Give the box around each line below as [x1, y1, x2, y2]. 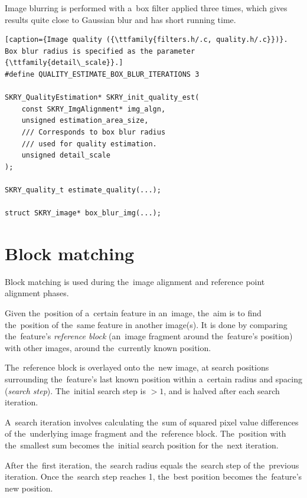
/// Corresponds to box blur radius [21, 127, 166, 136]
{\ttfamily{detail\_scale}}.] [5, 58, 123, 67]
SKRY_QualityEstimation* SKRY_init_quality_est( [5, 93, 200, 102]
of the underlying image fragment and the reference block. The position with [5, 427, 286, 440]
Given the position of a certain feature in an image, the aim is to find [5, 307, 262, 319]
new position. [5, 481, 53, 494]
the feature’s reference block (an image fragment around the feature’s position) [5, 330, 293, 342]
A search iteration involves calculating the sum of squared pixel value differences [5, 415, 299, 428]
